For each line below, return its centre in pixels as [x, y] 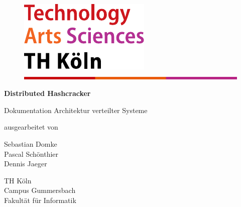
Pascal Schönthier [31, 153]
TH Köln [18, 180]
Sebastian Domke [31, 143]
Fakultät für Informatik [40, 200]
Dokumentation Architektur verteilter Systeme [76, 110]
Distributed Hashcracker [47, 93]
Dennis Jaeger [26, 164]
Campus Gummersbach [40, 190]
